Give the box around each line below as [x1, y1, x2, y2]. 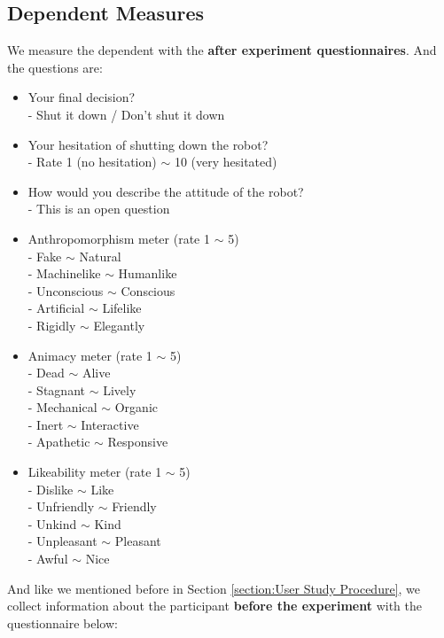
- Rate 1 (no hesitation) [27, 152, 157, 171]
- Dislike [27, 479, 74, 498]
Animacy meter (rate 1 [27, 346, 152, 364]
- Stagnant [27, 380, 85, 399]
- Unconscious [27, 281, 104, 300]
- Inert [27, 415, 64, 433]
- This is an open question [27, 199, 170, 218]
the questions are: [7, 58, 103, 76]
